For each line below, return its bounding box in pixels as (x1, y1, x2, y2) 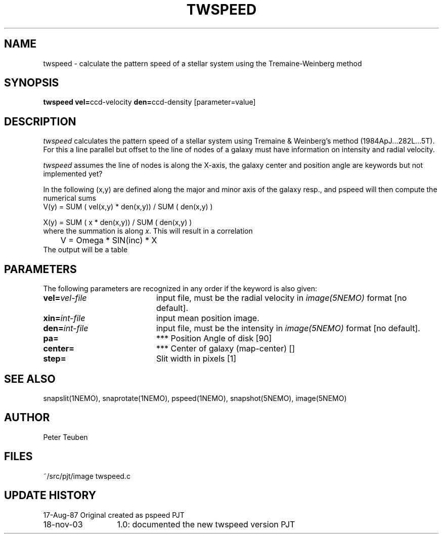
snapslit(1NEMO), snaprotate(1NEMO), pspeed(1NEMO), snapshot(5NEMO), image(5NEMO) (43, 393, 347, 402)
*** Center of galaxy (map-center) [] (156, 343, 295, 354)
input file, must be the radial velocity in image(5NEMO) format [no (156, 293, 407, 303)
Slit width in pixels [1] (156, 353, 237, 364)
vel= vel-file (43, 293, 87, 303)
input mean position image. (156, 313, 259, 324)
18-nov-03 (43, 519, 83, 529)
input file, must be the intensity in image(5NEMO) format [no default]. (156, 323, 420, 334)
